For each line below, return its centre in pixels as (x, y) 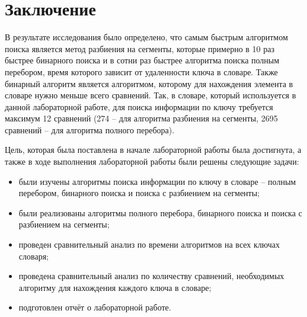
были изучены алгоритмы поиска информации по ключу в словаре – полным (157, 181)
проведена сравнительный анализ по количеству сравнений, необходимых (151, 276)
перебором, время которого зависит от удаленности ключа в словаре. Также (141, 71)
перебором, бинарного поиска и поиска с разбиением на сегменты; (139, 193)
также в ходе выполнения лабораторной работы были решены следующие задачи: (152, 161)
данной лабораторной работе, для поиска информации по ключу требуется (139, 106)
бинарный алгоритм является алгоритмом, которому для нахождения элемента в (149, 83)
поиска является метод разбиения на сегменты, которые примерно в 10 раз (140, 48)
